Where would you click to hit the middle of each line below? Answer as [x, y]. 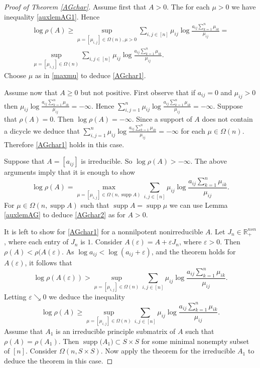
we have [244, 7]
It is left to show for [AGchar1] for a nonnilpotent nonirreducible [104, 231]
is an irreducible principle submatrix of [116, 331]
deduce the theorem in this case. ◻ [58, 360]
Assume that [24, 331]
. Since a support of [162, 119]
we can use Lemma [199, 205]
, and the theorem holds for [193, 251]
